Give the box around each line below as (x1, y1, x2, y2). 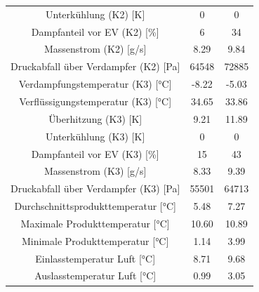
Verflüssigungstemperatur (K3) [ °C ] (19, 93, 172, 108)
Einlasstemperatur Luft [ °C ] (35, 251, 156, 265)
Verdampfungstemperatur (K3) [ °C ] (18, 77, 172, 91)
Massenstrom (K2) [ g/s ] (44, 41, 147, 56)
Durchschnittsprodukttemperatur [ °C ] (14, 199, 176, 213)
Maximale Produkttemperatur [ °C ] (20, 215, 170, 230)
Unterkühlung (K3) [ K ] (46, 128, 145, 143)
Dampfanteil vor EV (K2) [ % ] (31, 24, 159, 39)
